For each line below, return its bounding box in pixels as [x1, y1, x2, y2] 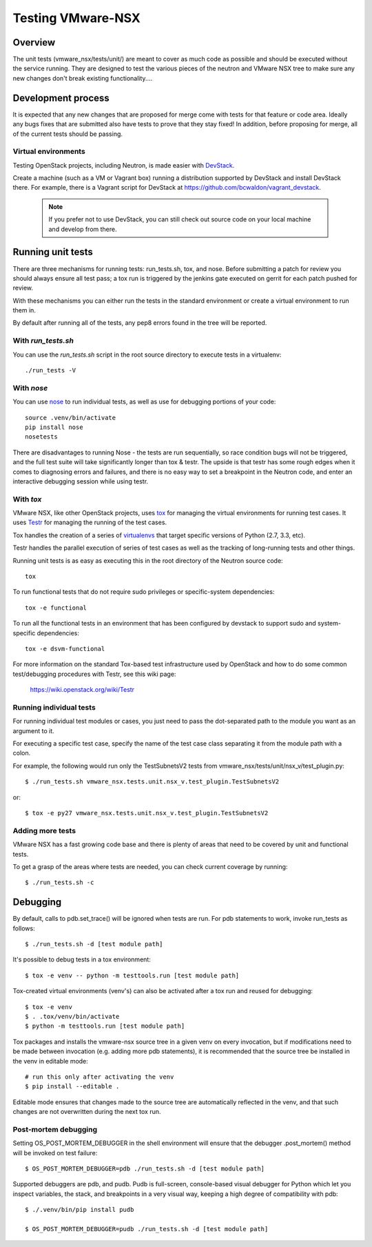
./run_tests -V [25, 366, 76, 375]
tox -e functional [25, 603, 87, 612]
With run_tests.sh [12, 336, 74, 346]
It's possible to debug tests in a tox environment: [12, 955, 151, 964]
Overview [12, 37, 56, 48]
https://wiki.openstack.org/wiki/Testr [30, 686, 134, 694]
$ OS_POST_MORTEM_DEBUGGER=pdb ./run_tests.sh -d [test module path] [25, 1164, 265, 1173]
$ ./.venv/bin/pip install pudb [25, 1206, 134, 1214]
